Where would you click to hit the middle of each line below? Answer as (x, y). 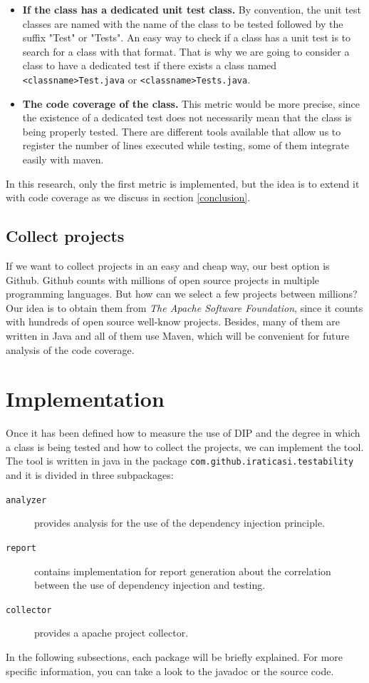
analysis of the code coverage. (70, 349)
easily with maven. (63, 159)
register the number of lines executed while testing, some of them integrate (186, 145)
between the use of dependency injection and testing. (150, 585)
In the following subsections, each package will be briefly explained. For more (175, 657)
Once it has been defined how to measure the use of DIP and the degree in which (183, 433)
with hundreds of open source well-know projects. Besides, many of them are (173, 322)
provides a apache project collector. (111, 633)
